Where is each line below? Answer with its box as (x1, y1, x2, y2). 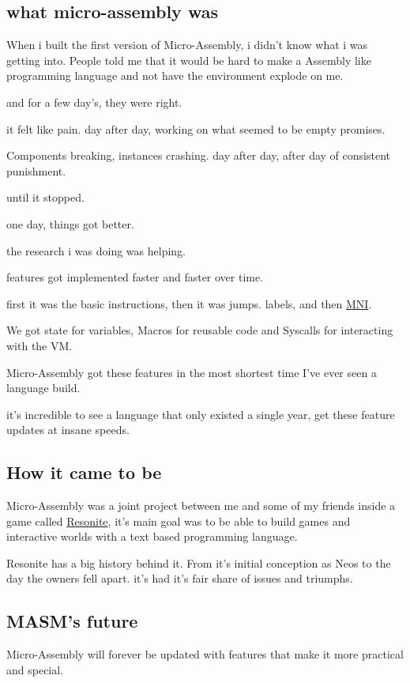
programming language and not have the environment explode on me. (6, 67, 344, 84)
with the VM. (6, 337, 73, 353)
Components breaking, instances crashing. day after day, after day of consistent (6, 147, 390, 164)
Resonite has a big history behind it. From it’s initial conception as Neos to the (6, 554, 391, 571)
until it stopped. (6, 189, 85, 206)
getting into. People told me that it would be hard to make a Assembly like (6, 51, 371, 68)
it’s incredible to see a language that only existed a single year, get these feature (6, 406, 395, 422)
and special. (6, 661, 64, 677)
